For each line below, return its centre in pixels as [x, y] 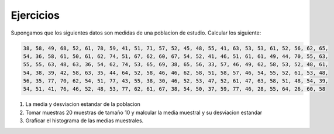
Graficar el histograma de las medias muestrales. [85, 121]
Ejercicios [35, 15]
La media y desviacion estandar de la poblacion [83, 104]
